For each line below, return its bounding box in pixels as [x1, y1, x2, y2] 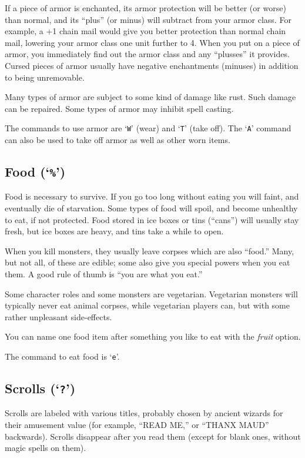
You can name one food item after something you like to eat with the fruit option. [5, 330, 301, 343]
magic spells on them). [5, 442, 86, 454]
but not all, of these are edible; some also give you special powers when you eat [5, 256, 290, 268]
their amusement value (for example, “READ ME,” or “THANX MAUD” [5, 418, 269, 430]
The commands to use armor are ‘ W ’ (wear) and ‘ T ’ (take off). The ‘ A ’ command [5, 122, 291, 134]
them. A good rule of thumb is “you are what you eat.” [5, 267, 203, 280]
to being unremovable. [5, 71, 85, 83]
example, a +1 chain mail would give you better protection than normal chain [5, 25, 286, 37]
